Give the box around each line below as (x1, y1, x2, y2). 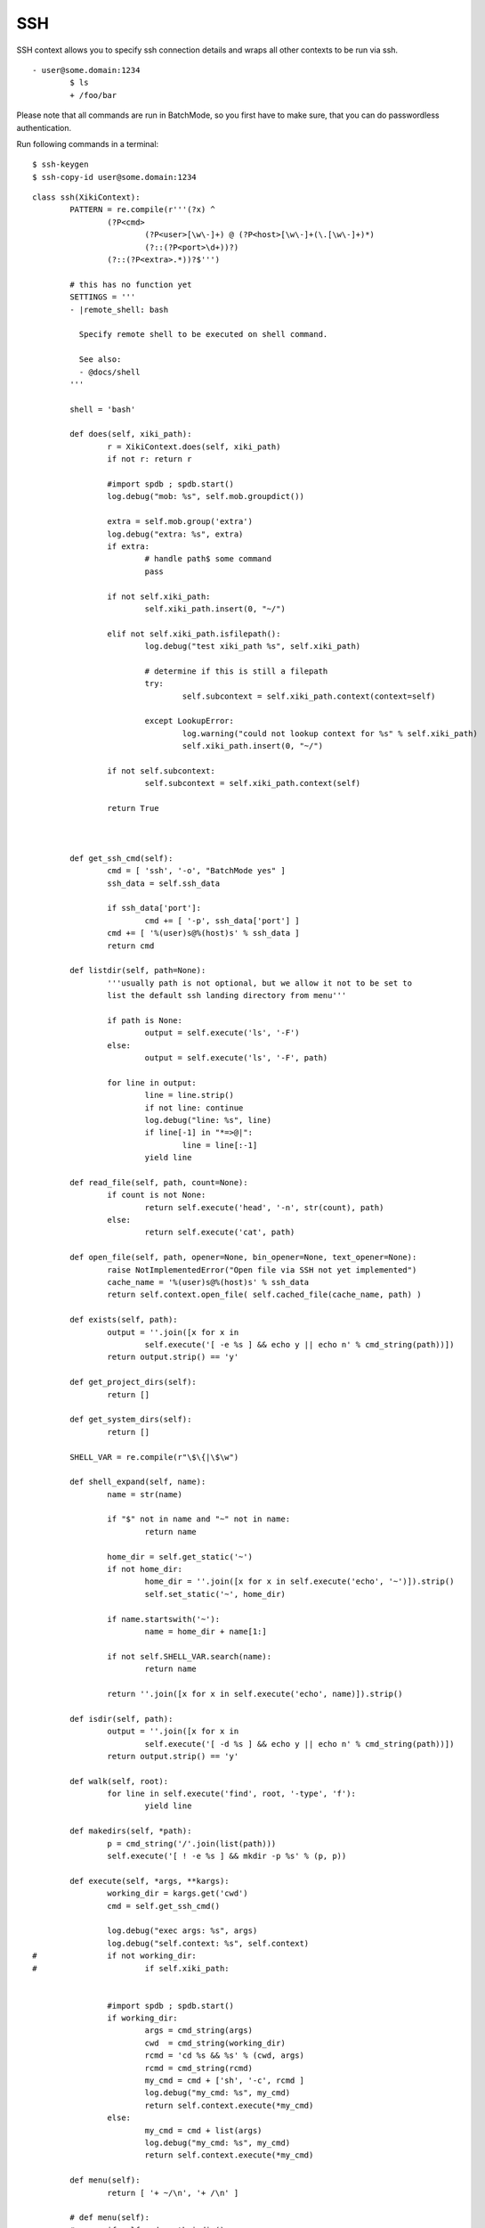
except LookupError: (144, 716, 235, 726)
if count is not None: (107, 1190, 206, 1200)
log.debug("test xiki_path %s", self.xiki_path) (144, 642, 361, 651)
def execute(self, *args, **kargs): (69, 1876, 230, 1886)
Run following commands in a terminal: (16, 138, 159, 149)
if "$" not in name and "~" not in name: (107, 1514, 291, 1524)
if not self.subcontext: (107, 766, 215, 776)
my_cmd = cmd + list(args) (144, 2126, 263, 2135)
